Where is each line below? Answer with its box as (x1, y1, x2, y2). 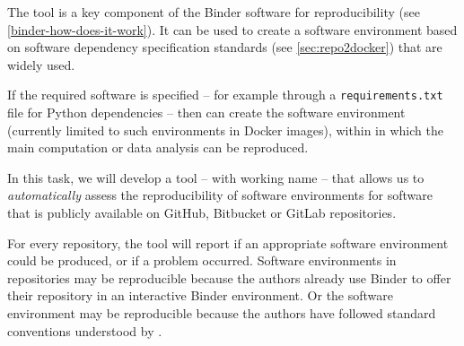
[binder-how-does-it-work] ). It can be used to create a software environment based (7, 20, 458, 39)
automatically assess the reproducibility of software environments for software (7, 186, 433, 204)
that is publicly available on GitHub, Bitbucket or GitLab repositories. (7, 203, 397, 221)
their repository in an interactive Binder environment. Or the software (7, 286, 394, 305)
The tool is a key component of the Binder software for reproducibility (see (7, 3, 420, 21)
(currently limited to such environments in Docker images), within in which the (7, 120, 443, 139)
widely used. (7, 55, 75, 74)
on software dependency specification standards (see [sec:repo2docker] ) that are (7, 38, 442, 56)
